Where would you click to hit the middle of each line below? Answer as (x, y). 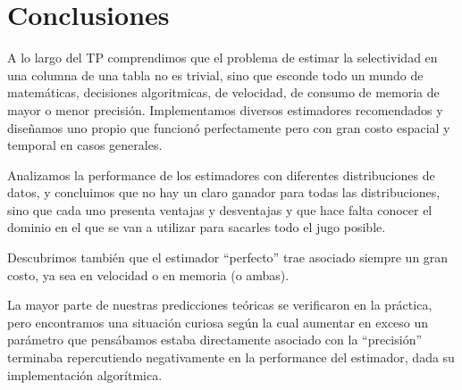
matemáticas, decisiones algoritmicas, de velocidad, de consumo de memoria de (223, 92)
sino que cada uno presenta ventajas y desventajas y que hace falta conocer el (220, 209)
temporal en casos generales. (85, 145)
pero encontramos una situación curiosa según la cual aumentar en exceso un (218, 322)
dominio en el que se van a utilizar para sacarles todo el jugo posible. (197, 227)
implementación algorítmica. (85, 374)
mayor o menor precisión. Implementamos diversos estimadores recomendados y (225, 109)
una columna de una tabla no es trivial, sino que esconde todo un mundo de (215, 75)
